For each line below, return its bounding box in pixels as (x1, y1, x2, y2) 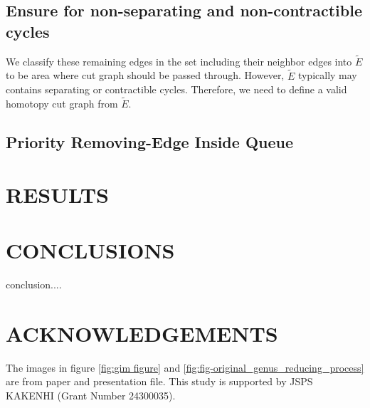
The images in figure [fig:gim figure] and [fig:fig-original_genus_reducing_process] (6, 360, 364, 375)
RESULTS (6, 179, 109, 209)
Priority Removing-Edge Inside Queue (6, 131, 294, 153)
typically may (297, 68, 357, 83)
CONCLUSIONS (6, 235, 175, 264)
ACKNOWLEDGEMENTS (6, 318, 278, 347)
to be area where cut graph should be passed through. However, (6, 68, 285, 83)
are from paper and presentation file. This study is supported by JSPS (6, 374, 313, 389)
